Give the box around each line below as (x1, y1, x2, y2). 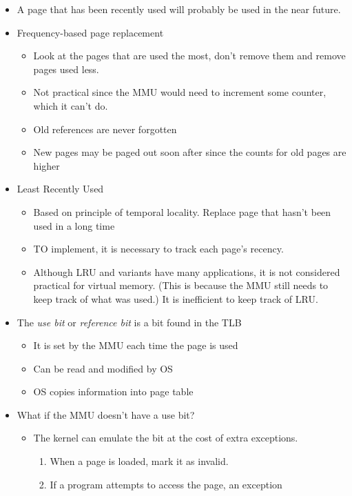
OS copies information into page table (33, 384, 194, 399)
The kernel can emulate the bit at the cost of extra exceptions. (33, 430, 298, 445)
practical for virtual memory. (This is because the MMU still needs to (33, 278, 329, 292)
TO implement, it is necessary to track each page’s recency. (33, 241, 284, 256)
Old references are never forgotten (33, 121, 177, 136)
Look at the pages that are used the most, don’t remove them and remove (33, 48, 346, 63)
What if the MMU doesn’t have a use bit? (17, 407, 195, 421)
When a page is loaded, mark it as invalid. (50, 454, 229, 468)
